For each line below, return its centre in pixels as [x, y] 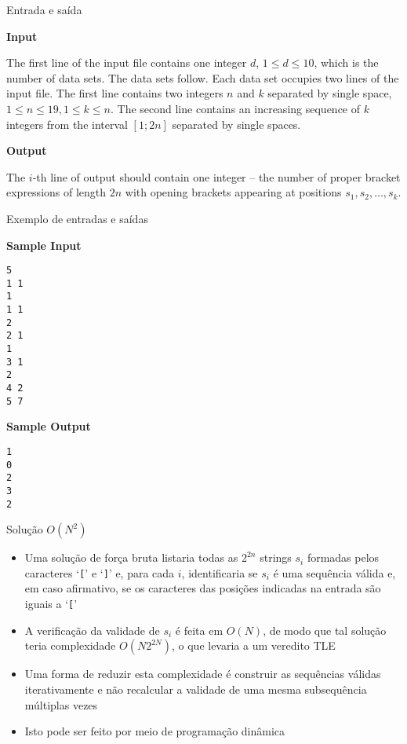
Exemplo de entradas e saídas [77, 218]
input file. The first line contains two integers [115, 93]
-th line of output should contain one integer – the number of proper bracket [216, 176]
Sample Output [49, 426]
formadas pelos [343, 557]
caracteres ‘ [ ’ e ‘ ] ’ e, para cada [100, 572]
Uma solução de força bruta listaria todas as [131, 557]
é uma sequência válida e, [334, 572]
